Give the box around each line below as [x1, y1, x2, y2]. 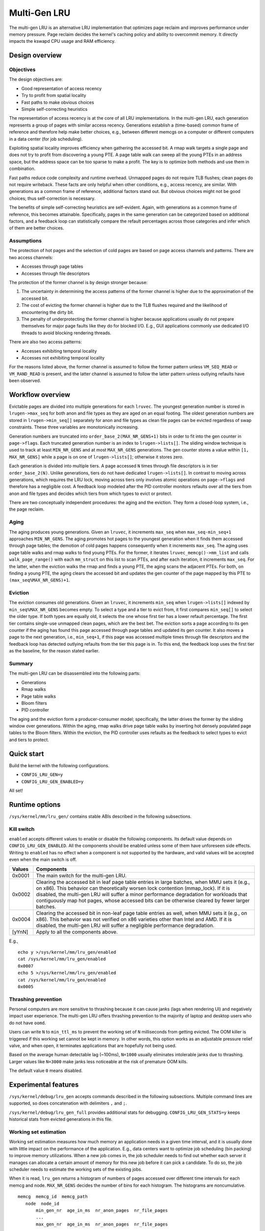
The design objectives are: [9, 76, 63, 82]
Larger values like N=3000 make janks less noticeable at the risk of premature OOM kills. [9, 1059, 188, 1065]
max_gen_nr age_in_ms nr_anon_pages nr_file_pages [36, 1221, 168, 1227]
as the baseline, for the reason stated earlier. [9, 648, 100, 654]
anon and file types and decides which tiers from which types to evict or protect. [9, 490, 173, 496]
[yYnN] [12, 928, 28, 935]
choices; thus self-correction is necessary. [9, 195, 96, 201]
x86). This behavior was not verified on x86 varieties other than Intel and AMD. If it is [36, 916, 232, 923]
